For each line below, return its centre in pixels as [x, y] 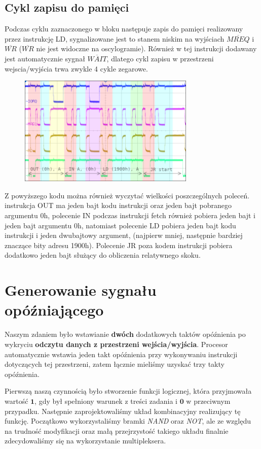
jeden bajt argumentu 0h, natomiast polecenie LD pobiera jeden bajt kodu [120, 225]
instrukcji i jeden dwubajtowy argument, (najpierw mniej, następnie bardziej [124, 235]
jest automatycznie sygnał [45, 58]
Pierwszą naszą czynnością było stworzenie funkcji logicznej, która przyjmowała [128, 391]
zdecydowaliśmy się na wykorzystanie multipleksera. [85, 441]
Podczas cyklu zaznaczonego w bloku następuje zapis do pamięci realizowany [124, 29]
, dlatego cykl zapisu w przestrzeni [160, 58]
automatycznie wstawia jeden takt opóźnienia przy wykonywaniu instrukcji [121, 354]
